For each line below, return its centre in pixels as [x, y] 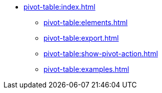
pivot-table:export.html [81, 38]
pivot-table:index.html [59, 7]
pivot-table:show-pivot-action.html [101, 54]
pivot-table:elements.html [86, 22]
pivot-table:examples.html [86, 69]
